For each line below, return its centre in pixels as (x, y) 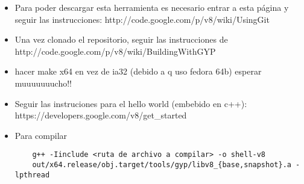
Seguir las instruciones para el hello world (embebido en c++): (131, 103)
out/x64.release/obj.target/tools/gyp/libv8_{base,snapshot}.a (162, 165)
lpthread (32, 175)
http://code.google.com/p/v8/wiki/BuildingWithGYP (115, 51)
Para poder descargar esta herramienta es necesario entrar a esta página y (152, 7)
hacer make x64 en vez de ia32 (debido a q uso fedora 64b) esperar (138, 71)
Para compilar (41, 135)
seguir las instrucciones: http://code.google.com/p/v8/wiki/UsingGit (142, 19)
